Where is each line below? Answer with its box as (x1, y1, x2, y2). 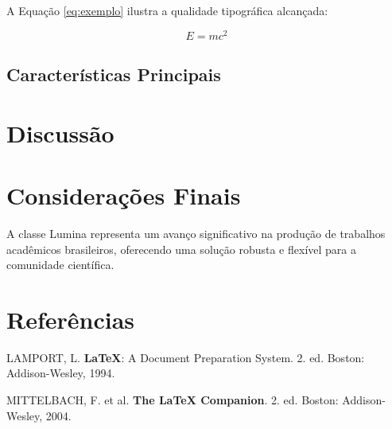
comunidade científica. (6, 256, 114, 273)
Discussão (6, 116, 114, 149)
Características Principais (6, 62, 221, 87)
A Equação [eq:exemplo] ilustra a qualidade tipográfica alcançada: (6, 2, 328, 18)
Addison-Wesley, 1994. (6, 365, 115, 381)
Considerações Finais (6, 179, 241, 212)
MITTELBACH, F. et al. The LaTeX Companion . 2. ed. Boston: (6, 392, 339, 408)
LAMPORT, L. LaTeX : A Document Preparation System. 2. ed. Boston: (6, 349, 365, 365)
